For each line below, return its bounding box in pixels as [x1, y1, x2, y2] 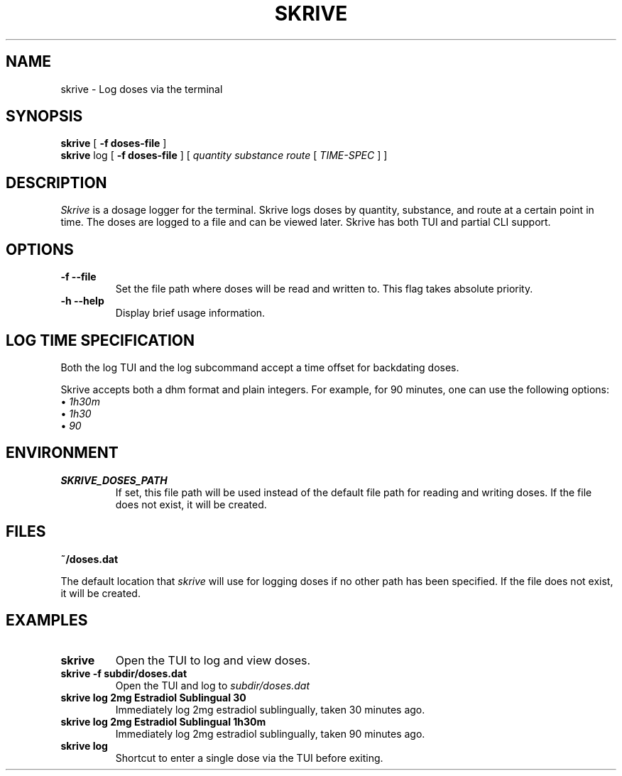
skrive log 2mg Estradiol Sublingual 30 [60, 691, 246, 704]
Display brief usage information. [115, 307, 266, 319]
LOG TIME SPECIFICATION [6, 331, 195, 349]
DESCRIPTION [6, 173, 107, 192]
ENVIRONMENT [6, 444, 119, 462]
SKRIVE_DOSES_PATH [60, 474, 168, 486]
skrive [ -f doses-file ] [60, 137, 167, 150]
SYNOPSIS [6, 107, 83, 126]
